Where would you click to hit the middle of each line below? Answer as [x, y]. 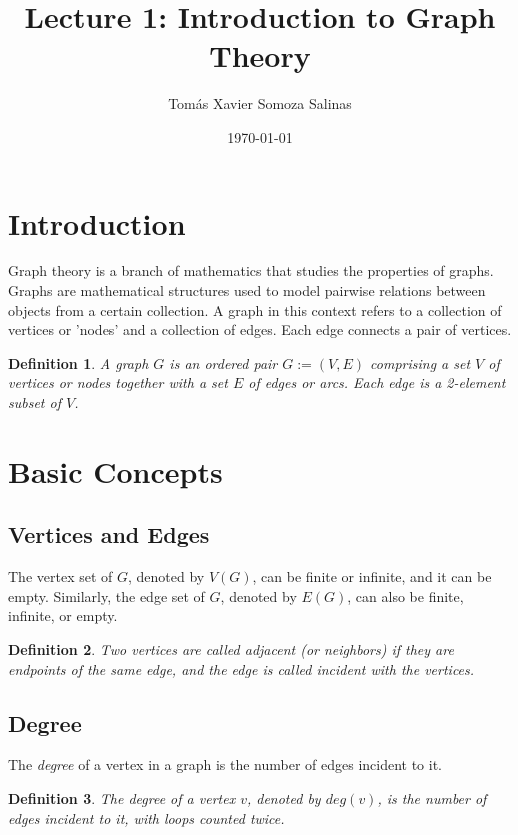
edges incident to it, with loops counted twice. [146, 817]
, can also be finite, [405, 595]
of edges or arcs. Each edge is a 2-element [377, 382]
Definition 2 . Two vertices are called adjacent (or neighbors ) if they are [231, 648]
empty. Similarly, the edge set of [106, 595]
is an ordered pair [223, 362]
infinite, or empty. [63, 615]
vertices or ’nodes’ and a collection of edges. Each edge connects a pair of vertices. [260, 329]
